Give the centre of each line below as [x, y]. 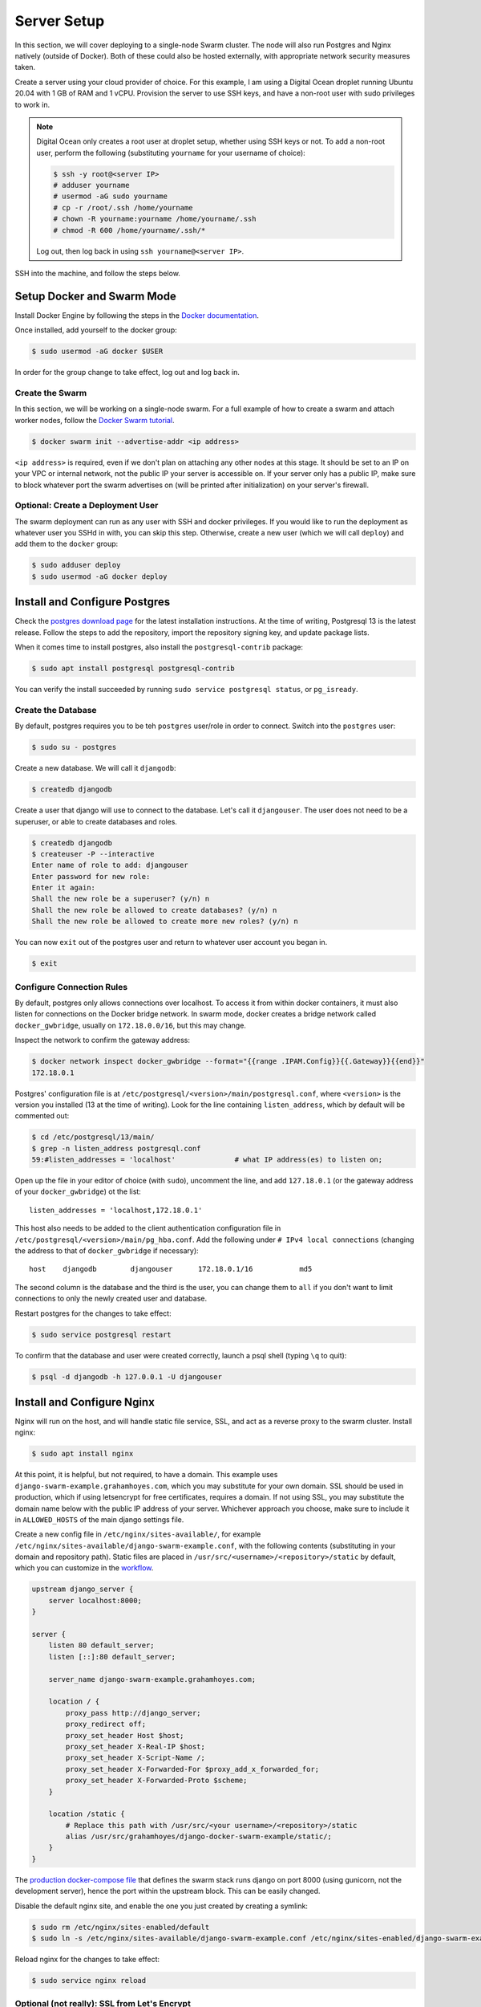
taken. [25, 67]
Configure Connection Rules [71, 987]
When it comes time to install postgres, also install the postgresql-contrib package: [159, 647]
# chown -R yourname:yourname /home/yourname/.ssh [155, 219]
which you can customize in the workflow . [84, 1568]
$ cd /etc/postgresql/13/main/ [93, 1137]
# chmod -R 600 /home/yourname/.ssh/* [129, 230]
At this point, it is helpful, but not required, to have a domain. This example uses [146, 1475]
